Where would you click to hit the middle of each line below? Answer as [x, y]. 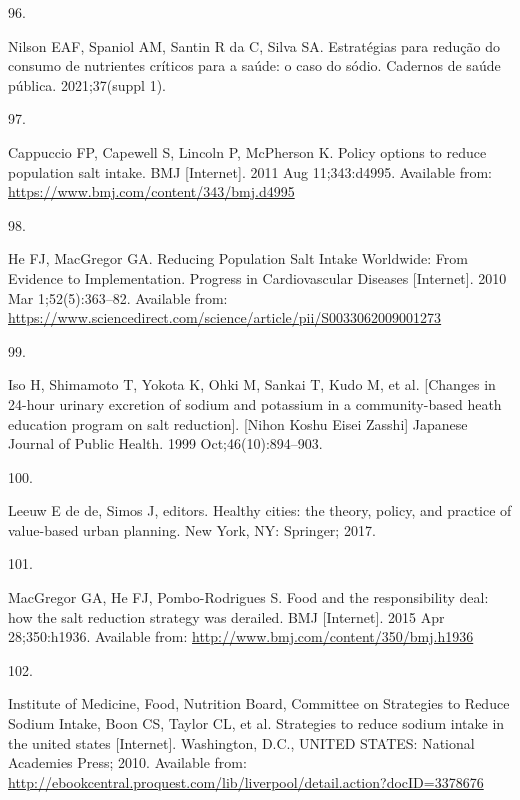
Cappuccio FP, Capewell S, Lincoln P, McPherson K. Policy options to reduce [247, 151]
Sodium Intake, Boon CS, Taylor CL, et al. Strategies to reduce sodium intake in [256, 723]
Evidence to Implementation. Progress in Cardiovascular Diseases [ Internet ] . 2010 [257, 277]
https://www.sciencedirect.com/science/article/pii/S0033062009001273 [225, 317]
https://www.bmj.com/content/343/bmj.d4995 [151, 191]
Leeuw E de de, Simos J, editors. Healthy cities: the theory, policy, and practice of [260, 510]
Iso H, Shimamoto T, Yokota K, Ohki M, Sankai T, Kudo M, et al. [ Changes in [252, 384]
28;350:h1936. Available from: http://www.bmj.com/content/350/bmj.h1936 [241, 636]
